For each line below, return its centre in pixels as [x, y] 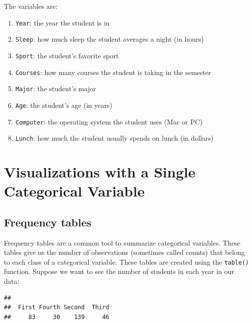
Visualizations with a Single [100, 172]
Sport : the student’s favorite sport [67, 55]
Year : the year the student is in [63, 22]
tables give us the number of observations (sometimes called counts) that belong [124, 252]
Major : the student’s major [56, 88]
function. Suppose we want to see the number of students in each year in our [119, 271]
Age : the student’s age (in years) [64, 105]
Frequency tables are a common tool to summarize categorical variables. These [122, 242]
